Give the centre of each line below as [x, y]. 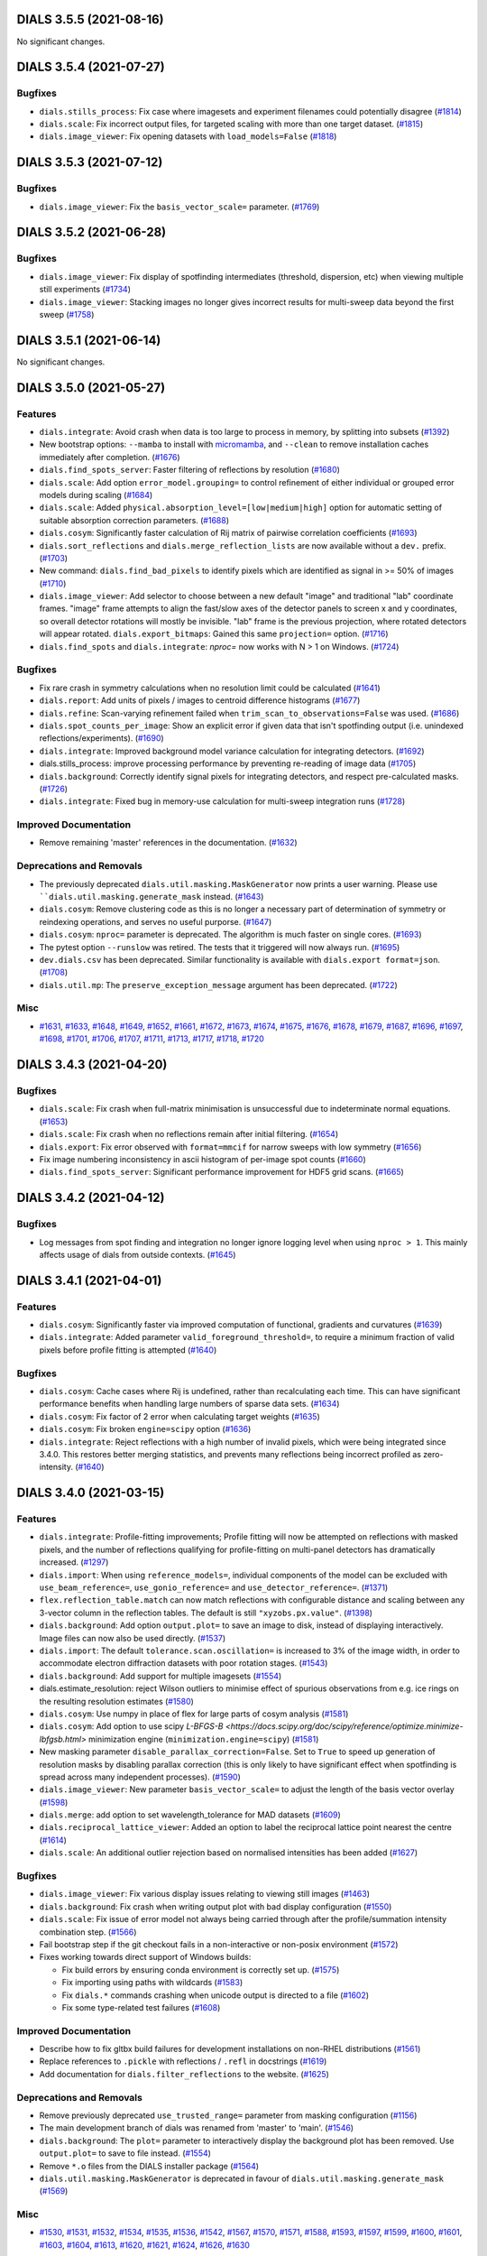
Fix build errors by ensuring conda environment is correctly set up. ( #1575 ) [201, 1969]
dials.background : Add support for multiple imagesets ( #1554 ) [161, 1676]
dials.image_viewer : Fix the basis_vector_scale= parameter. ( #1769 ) [179, 207]
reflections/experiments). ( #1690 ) [101, 738]
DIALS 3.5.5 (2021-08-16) [90, 19]
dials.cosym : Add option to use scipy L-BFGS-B [132, 1726]
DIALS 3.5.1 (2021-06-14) [89, 340]
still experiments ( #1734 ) [85, 290]
